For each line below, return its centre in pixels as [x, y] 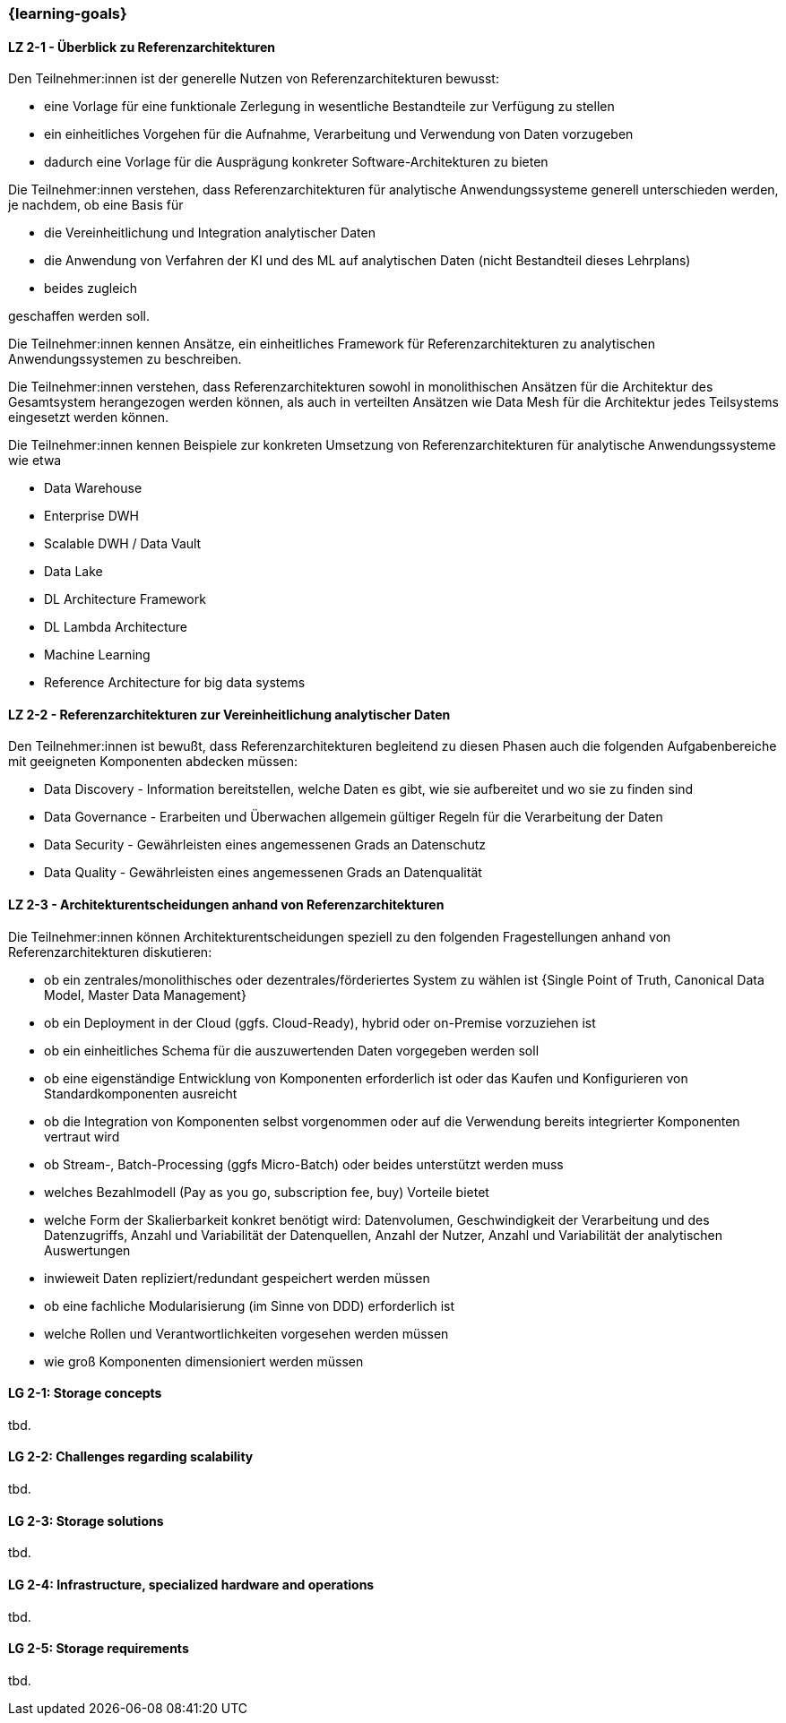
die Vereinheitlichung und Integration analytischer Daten [210, 233]
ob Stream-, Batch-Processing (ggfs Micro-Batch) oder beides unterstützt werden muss [304, 1164]
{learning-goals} [68, 13]
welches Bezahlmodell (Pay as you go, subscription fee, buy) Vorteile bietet [267, 1192]
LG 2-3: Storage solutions [86, 1521]
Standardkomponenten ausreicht [141, 1093]
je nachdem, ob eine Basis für [96, 205]
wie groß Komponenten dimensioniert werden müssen [204, 1361]
